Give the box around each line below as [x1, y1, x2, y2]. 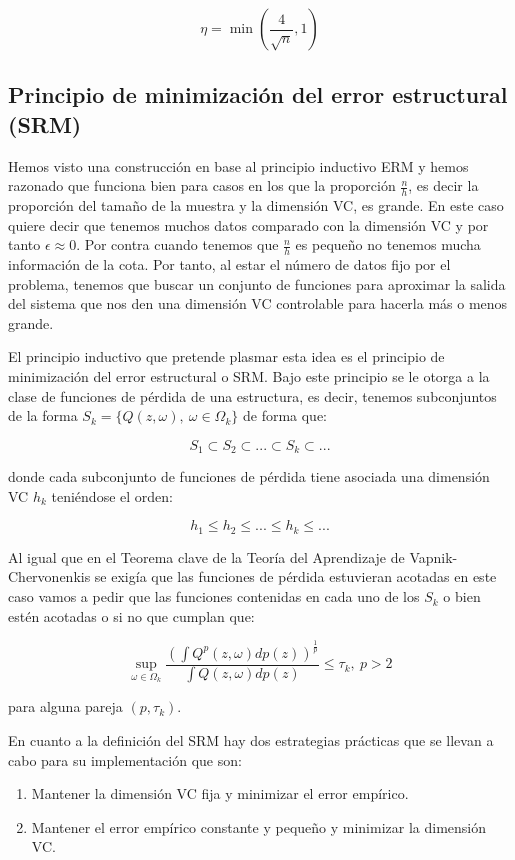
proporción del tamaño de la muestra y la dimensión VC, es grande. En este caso [8, 195, 504, 216]
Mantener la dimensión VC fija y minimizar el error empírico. [31, 783, 409, 804]
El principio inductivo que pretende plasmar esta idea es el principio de [8, 346, 445, 367]
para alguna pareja [8, 696, 123, 717]
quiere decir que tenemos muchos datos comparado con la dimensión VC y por [8, 214, 489, 235]
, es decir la [408, 175, 479, 196]
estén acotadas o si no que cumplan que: [8, 605, 255, 626]
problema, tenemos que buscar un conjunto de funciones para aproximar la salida [8, 273, 506, 294]
